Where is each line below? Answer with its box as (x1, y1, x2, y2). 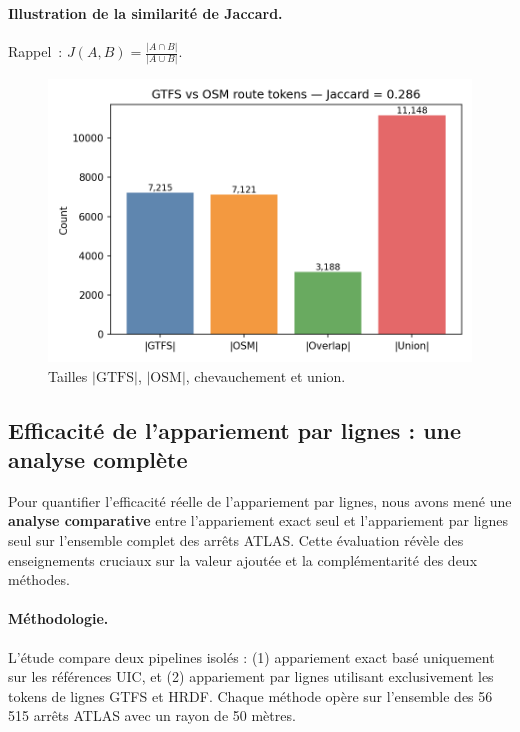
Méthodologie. (8, 608, 109, 629)
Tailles (48, 365, 88, 386)
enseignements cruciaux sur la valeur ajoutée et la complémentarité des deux (8, 549, 478, 570)
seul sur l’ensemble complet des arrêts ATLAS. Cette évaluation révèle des (8, 530, 464, 551)
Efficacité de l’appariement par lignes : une (8, 414, 462, 445)
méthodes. (8, 569, 70, 590)
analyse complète (8, 444, 188, 475)
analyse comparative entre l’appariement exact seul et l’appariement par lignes (8, 510, 508, 531)
